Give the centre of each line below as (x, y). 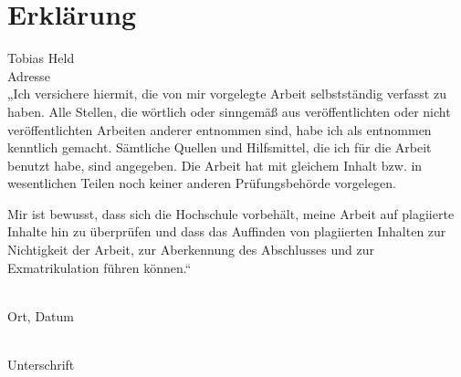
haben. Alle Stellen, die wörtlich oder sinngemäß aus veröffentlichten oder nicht (229, 111)
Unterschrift (41, 365)
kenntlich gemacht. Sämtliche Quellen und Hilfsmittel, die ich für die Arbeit (220, 147)
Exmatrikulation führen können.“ (100, 267)
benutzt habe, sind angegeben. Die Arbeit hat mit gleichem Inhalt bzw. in (215, 165)
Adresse (29, 75)
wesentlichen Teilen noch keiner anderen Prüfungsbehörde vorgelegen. (202, 183)
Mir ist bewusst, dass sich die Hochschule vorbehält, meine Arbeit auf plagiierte (231, 213)
